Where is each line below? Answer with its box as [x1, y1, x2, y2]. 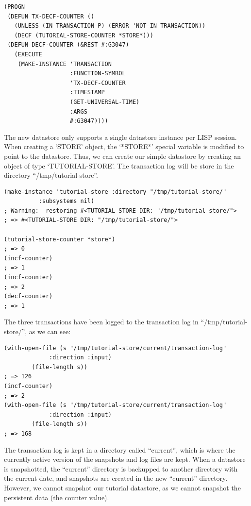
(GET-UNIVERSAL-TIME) [70, 98, 140, 105]
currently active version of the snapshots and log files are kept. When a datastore [4, 454, 246, 464]
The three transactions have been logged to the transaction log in [4, 317, 199, 327]
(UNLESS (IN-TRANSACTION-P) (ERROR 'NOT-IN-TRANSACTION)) [14, 22, 206, 30]
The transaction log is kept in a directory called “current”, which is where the [4, 444, 235, 455]
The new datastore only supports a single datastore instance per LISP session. [4, 132, 237, 142]
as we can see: [29, 326, 71, 336]
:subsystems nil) [38, 198, 95, 205]
